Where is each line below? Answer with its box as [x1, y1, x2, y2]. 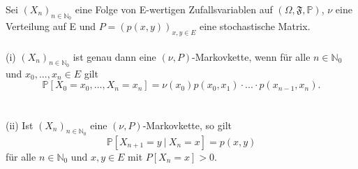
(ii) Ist [6, 117, 33, 132]
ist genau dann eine [73, 49, 156, 64]
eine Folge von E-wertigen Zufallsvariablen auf [75, 2, 273, 16]
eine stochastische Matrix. [200, 19, 311, 34]
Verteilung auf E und [6, 19, 96, 34]
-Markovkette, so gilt [142, 117, 232, 132]
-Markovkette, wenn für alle [192, 49, 311, 64]
